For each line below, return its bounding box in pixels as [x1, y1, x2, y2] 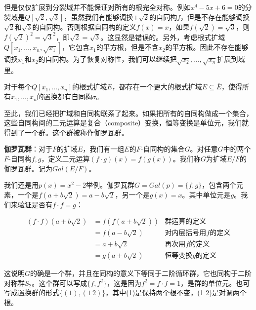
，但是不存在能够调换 [180, 11, 250, 22]
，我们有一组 [83, 144, 125, 154]
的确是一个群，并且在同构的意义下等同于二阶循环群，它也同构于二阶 [30, 268, 252, 278]
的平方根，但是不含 [96, 42, 159, 52]
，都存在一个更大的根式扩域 [112, 81, 202, 92]
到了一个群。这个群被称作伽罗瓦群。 [10, 127, 128, 137]
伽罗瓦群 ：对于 [4, 144, 52, 154]
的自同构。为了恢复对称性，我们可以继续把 [38, 54, 177, 64]
